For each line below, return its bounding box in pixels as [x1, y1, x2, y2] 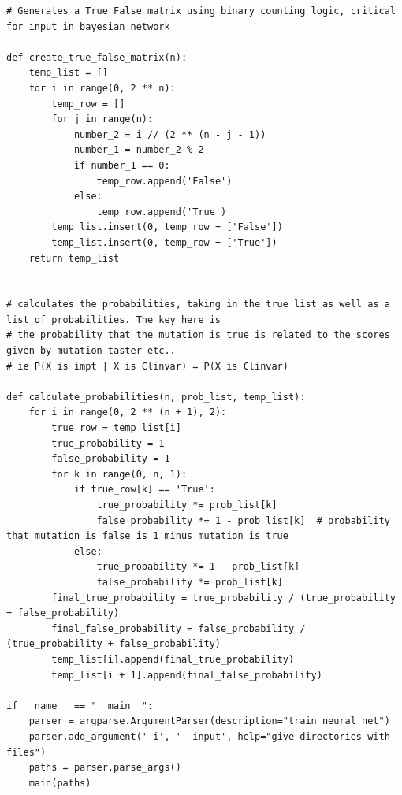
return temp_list [28, 252, 120, 264]
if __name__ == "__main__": [6, 700, 154, 711]
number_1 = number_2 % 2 [73, 144, 204, 156]
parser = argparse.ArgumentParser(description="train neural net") [28, 715, 390, 727]
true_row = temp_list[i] [51, 422, 181, 434]
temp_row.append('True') [96, 206, 227, 217]
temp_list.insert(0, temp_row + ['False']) [51, 221, 283, 233]
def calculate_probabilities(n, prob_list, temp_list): [6, 391, 306, 403]
